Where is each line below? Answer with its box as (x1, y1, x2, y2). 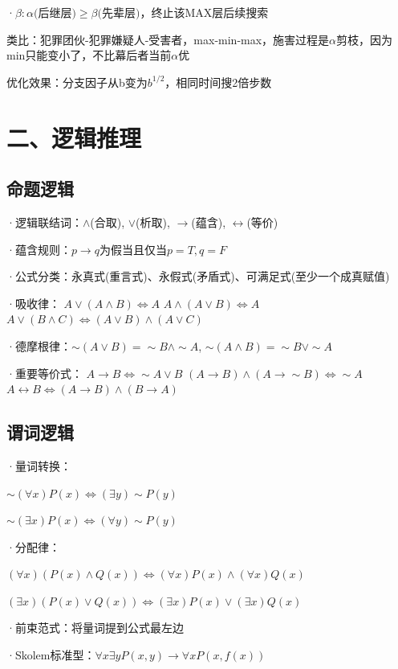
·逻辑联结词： (6, 213, 83, 230)
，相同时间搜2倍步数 (164, 73, 272, 90)
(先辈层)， (97, 8, 152, 19)
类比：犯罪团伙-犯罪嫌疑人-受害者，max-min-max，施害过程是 (6, 31, 330, 47)
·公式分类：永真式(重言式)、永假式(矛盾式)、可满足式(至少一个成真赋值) (6, 268, 390, 285)
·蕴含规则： (6, 240, 71, 257)
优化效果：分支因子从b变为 (6, 73, 148, 90)
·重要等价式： (6, 364, 83, 381)
